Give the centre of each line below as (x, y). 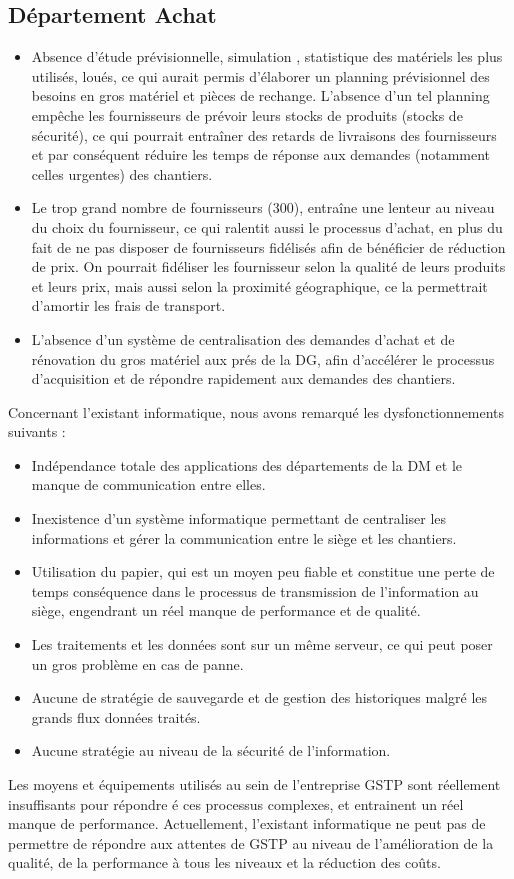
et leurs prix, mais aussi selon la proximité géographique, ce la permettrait (259, 285)
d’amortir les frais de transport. (128, 305)
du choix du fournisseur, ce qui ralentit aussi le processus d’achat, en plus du (267, 226)
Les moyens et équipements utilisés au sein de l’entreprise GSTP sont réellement (254, 784)
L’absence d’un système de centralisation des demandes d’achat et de (243, 338)
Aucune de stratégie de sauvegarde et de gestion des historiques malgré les (259, 697)
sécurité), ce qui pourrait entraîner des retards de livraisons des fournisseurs (264, 134)
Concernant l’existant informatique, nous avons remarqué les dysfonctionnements (256, 411)
